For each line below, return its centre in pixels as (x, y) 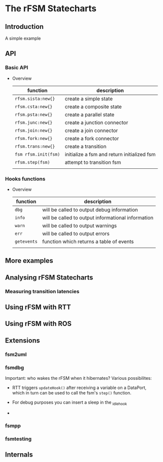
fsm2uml (16, 354)
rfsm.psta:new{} (34, 115)
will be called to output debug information (90, 209)
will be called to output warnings (80, 226)
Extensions (23, 340)
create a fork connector (92, 139)
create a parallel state (90, 115)
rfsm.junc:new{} (34, 122)
